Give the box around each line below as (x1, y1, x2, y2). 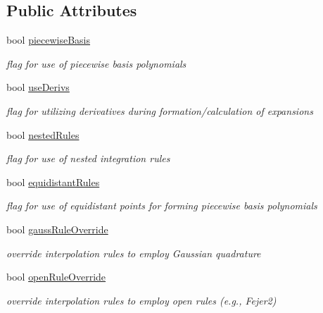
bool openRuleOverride (6, 269, 106, 284)
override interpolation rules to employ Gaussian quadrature (6, 245, 261, 260)
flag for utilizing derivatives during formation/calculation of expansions (6, 103, 313, 118)
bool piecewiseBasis (6, 32, 91, 47)
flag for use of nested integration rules (6, 151, 170, 166)
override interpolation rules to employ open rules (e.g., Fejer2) (6, 293, 277, 307)
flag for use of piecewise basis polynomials (6, 56, 186, 70)
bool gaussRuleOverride (6, 221, 108, 236)
